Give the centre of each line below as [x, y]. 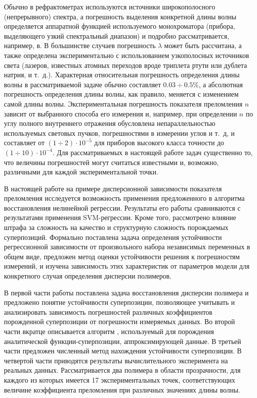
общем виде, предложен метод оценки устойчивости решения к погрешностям [122, 256]
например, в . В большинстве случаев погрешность [80, 45]
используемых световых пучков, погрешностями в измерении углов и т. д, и [119, 133]
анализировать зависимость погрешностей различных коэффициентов [108, 312]
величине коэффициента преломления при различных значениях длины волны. [122, 389]
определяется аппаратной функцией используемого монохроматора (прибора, [120, 26]
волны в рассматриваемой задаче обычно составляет [83, 84]
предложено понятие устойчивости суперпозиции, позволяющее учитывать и [119, 302]
